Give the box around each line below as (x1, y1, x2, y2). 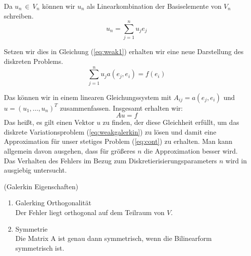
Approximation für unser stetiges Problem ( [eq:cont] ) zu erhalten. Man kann (4, 136, 232, 146)
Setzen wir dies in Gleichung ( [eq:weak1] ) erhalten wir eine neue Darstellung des (4, 46, 244, 57)
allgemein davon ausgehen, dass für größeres (4, 146, 135, 156)
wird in (225, 155, 247, 165)
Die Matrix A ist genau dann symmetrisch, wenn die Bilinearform (15, 233, 212, 243)
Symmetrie (15, 223, 48, 234)
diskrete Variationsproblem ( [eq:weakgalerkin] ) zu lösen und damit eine (4, 126, 216, 137)
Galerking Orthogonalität (15, 197, 92, 208)
